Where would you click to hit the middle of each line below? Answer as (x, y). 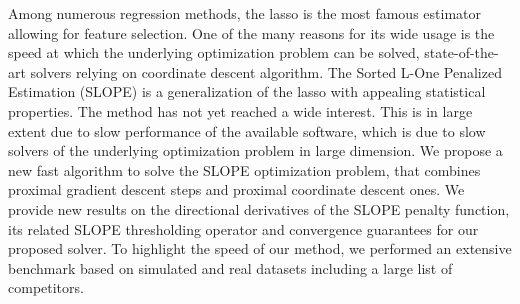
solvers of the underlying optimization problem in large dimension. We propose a (255, 150)
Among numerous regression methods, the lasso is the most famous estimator (244, 13)
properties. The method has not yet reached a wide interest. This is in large (240, 110)
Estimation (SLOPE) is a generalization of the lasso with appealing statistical (247, 91)
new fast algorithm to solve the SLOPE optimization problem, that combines (244, 169)
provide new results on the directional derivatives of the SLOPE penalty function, (259, 208)
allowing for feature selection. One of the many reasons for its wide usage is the (251, 32)
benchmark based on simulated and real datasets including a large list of (230, 267)
